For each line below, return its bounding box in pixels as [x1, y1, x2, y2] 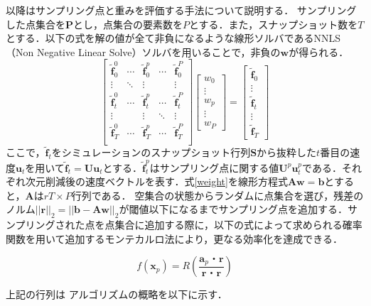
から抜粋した [257, 145, 317, 160]
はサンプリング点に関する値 [149, 160, 279, 175]
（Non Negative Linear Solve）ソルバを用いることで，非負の [6, 44, 281, 59]
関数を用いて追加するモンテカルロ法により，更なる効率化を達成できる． [6, 231, 343, 246]
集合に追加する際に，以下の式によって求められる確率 [114, 217, 362, 232]
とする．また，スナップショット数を [189, 16, 358, 31]
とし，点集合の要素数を [73, 16, 183, 31]
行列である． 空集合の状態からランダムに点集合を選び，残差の [71, 187, 364, 202]
